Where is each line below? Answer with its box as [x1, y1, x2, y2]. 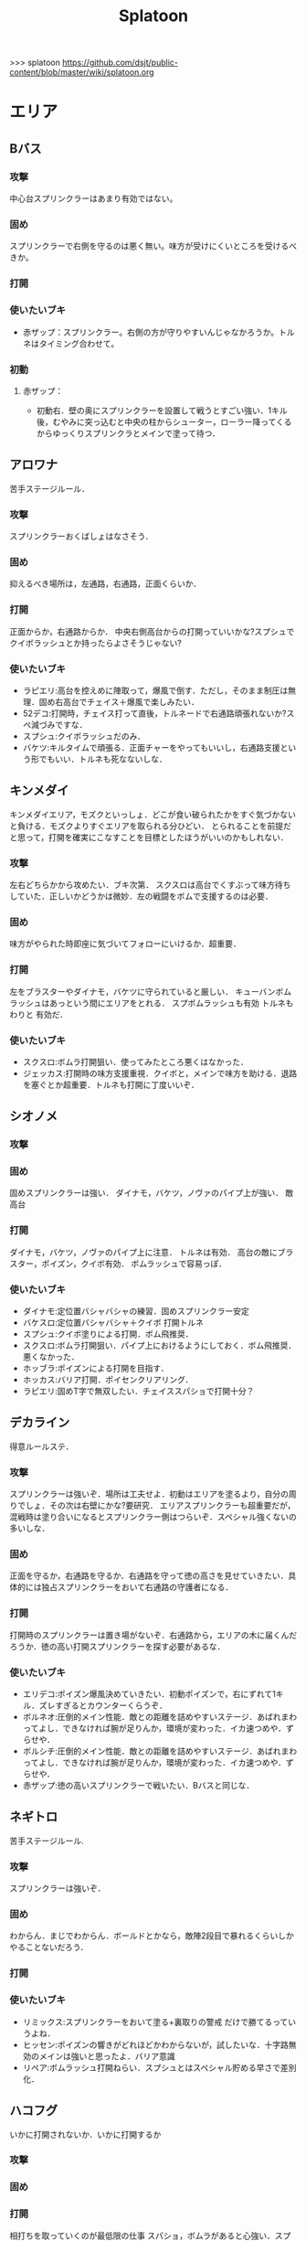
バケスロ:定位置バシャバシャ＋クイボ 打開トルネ [22, 1318, 204, 1329]
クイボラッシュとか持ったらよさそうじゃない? [9, 637, 183, 648]
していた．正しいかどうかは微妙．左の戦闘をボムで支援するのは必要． [9, 891, 274, 902]
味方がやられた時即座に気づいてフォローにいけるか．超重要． [9, 938, 241, 949]
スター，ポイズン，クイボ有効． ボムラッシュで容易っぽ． [9, 1258, 227, 1269]
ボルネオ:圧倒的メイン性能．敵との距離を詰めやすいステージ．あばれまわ [22, 1712, 298, 1723]
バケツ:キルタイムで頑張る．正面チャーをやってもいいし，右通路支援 [22, 742, 280, 752]
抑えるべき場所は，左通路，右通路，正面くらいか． [9, 578, 201, 590]
